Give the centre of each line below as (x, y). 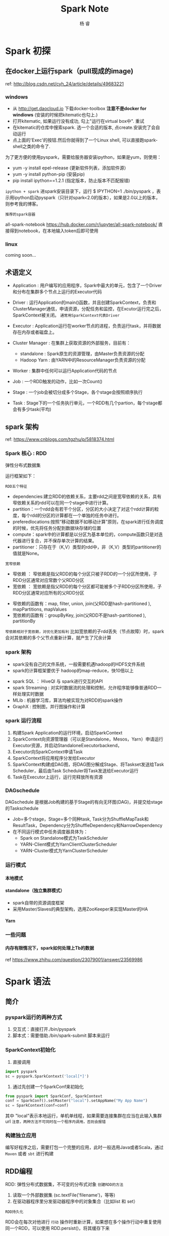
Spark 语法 (28, 981)
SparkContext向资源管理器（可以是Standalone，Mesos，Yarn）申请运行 (88, 739)
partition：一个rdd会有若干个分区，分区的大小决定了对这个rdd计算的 (83, 509)
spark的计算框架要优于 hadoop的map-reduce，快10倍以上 (73, 670)
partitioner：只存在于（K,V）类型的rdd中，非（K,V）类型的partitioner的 (87, 547)
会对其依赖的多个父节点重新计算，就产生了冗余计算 (58, 638)
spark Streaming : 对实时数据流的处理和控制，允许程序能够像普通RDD (85, 688)
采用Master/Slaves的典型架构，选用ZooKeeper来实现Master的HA (80, 909)
